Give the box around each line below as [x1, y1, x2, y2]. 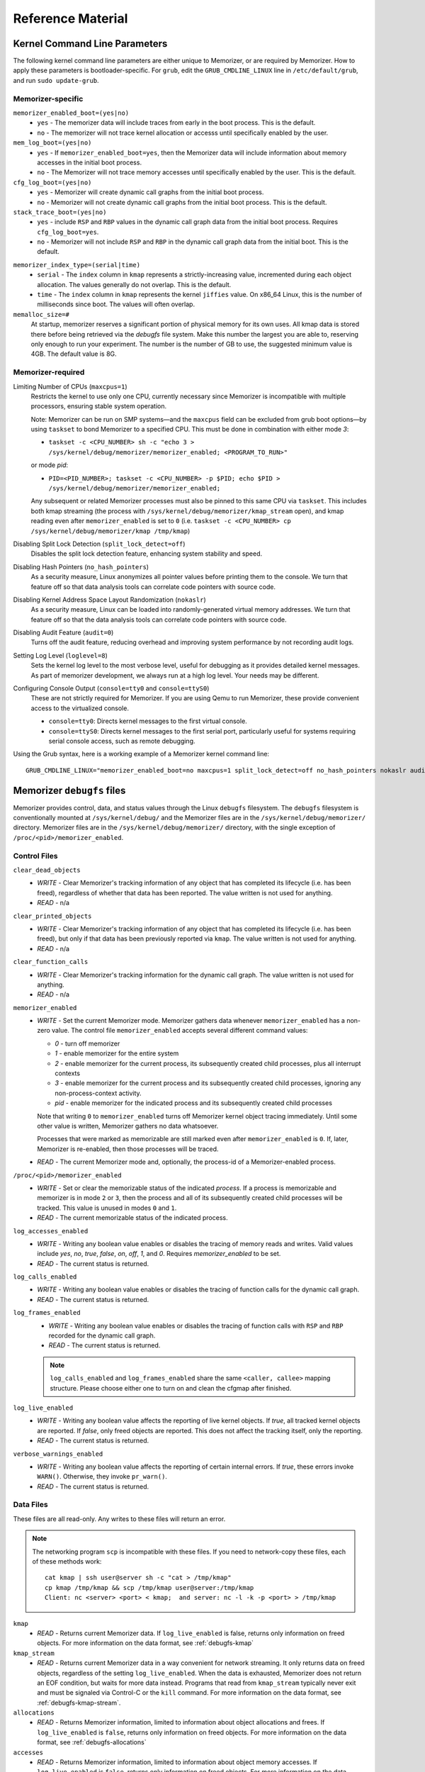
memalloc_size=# [13, 310, 70, 318]
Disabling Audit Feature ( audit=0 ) [13, 628, 114, 637]
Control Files [13, 851, 58, 860]
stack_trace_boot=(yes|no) [13, 208, 107, 216]
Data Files [13, 1500, 49, 1510]
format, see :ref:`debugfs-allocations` [37, 1738, 147, 1746]
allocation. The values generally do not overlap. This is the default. [37, 280, 232, 288]
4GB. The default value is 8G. [30, 349, 117, 358]
